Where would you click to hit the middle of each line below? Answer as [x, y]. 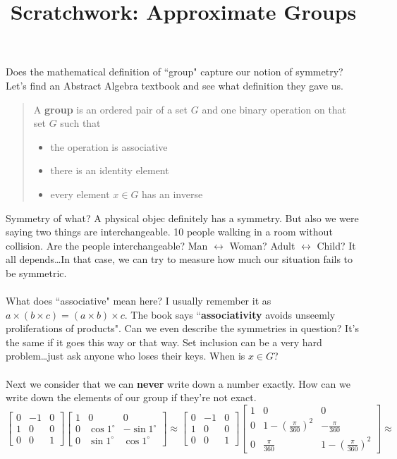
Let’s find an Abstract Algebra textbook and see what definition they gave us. [175, 85]
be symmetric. [36, 273]
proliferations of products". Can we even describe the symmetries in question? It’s [183, 328]
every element [80, 194]
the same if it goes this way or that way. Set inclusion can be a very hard [164, 342]
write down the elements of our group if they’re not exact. [131, 397]
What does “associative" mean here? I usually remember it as [139, 301]
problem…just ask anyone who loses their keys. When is [126, 356]
